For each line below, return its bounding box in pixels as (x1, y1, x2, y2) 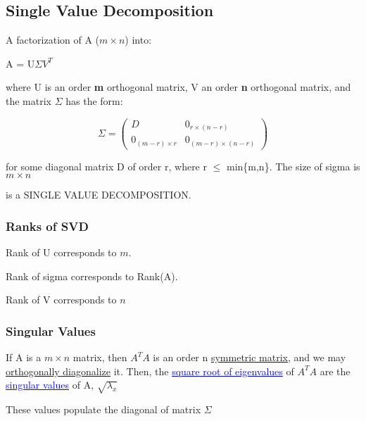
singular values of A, (6, 377, 94, 392)
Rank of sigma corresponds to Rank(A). (6, 268, 178, 283)
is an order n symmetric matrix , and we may (153, 350, 346, 365)
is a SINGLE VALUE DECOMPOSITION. (6, 187, 191, 202)
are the (320, 363, 351, 378)
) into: (125, 32, 152, 47)
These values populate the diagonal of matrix (6, 402, 201, 417)
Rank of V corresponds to (6, 292, 117, 307)
